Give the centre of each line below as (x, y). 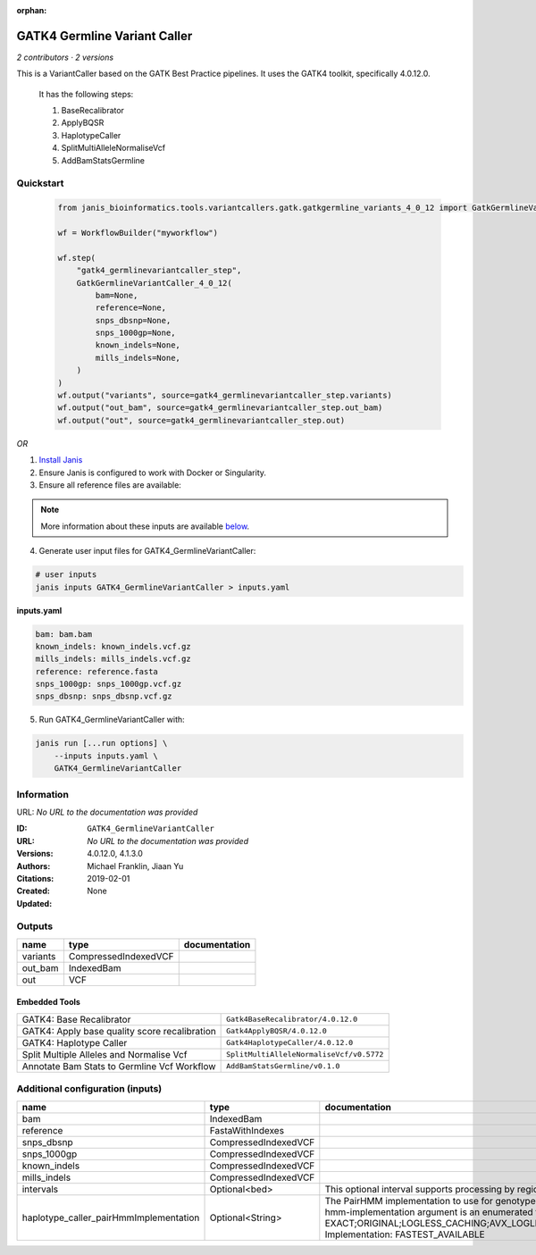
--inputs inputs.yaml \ (106, 756)
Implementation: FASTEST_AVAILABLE (405, 1234)
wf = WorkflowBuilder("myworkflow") (138, 233)
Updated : (34, 903)
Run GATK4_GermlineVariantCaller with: (112, 720)
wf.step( (77, 258)
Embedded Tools (48, 1002)
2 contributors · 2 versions (65, 57)
